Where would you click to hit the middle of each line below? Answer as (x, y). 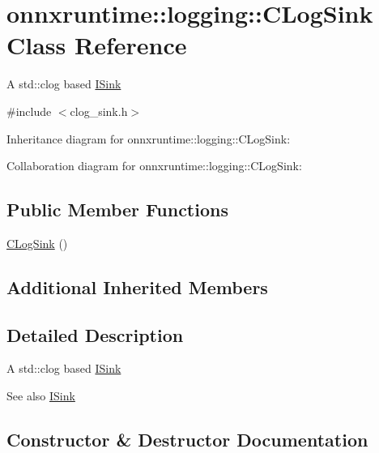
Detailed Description (95, 334)
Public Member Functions (117, 209)
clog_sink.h (99, 111)
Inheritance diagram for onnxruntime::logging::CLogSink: (149, 138)
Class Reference (97, 45)
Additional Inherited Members (137, 286)
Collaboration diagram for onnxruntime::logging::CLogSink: (154, 166)
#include (29, 111)
